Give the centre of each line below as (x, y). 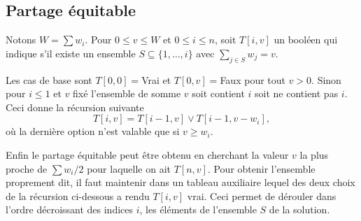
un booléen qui (306, 40)
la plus (314, 154)
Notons (21, 40)
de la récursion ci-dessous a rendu (78, 195)
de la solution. (299, 209)
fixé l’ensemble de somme (127, 93)
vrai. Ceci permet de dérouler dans (262, 195)
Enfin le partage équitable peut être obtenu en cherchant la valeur (147, 154)
